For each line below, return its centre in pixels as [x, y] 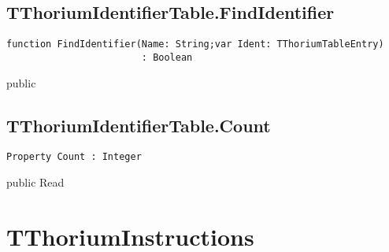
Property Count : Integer [74, 157]
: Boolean [167, 57]
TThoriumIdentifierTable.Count [139, 125]
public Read [35, 182]
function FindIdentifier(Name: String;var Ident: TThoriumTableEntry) [195, 44]
